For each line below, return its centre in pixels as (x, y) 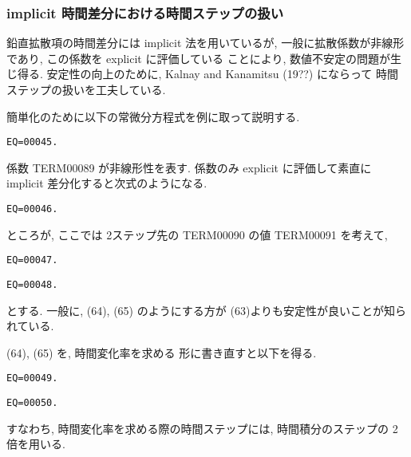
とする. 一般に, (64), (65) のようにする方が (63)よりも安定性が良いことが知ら (207, 310)
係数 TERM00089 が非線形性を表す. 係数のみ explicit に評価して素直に (189, 167)
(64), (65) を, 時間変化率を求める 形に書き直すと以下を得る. (162, 352)
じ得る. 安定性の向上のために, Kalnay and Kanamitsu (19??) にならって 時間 (202, 74)
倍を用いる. (36, 444)
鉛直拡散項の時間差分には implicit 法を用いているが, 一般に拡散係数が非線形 (205, 43)
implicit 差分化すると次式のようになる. (107, 183)
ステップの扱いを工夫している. (86, 89)
